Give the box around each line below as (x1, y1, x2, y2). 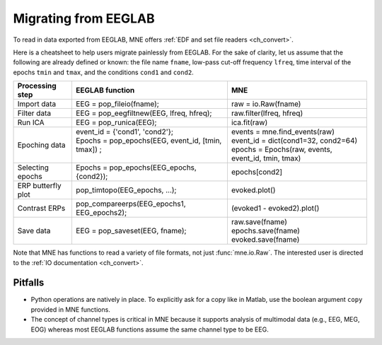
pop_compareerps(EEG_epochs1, (75, 199, 187, 209)
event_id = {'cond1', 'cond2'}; (75, 127, 173, 137)
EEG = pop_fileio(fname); (75, 99, 159, 109)
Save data (17, 226, 51, 236)
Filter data (17, 108, 52, 118)
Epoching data (17, 140, 66, 150)
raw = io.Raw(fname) (231, 99, 301, 109)
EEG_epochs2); (75, 208, 127, 218)
